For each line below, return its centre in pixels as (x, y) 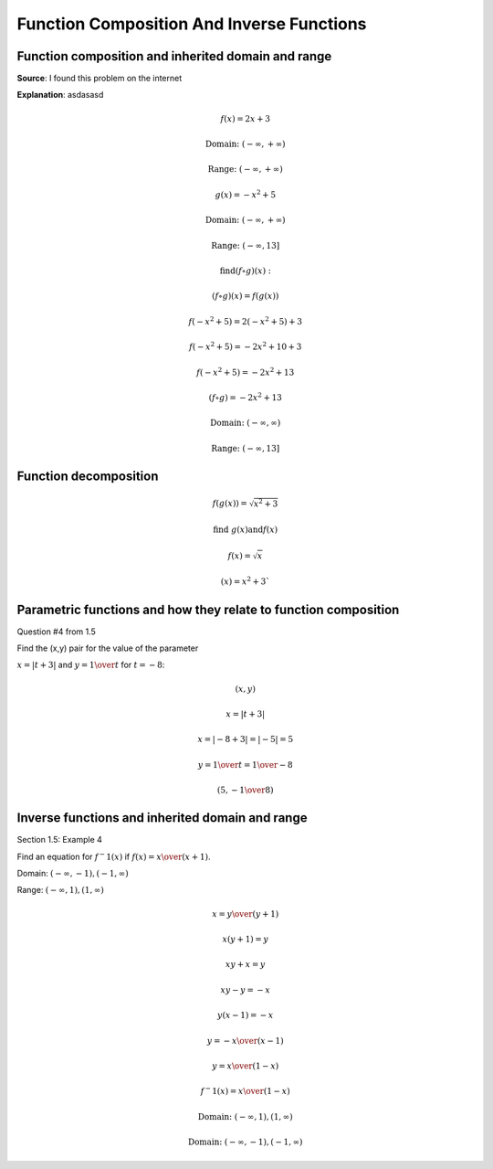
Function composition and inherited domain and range (174, 56)
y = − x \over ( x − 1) (245, 1041)
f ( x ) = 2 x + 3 (246, 118)
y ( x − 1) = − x (246, 1015)
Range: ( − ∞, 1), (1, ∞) (60, 890)
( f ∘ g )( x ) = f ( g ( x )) (245, 296)
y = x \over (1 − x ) (245, 1066)
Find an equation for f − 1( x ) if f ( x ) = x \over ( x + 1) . (114, 856)
